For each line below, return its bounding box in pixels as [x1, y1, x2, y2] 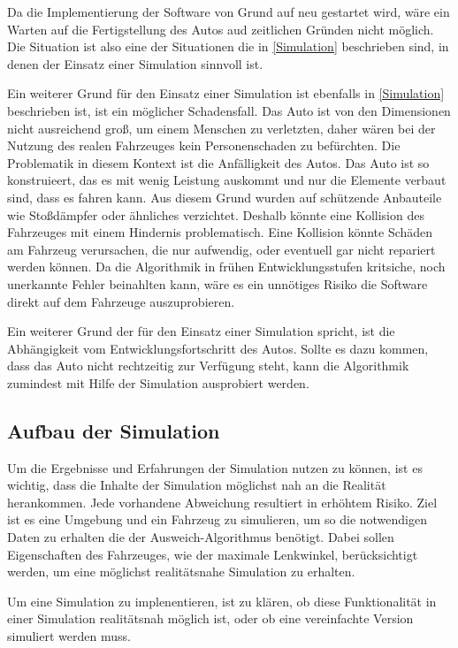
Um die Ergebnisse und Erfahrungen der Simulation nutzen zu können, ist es [7, 458, 423, 476]
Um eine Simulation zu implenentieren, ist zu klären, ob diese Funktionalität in [7, 591, 437, 610]
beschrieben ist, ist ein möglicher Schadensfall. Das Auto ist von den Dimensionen [7, 101, 451, 119]
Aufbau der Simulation [7, 416, 220, 444]
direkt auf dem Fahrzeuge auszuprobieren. [7, 292, 235, 310]
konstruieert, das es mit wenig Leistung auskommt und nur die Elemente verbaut [7, 171, 447, 189]
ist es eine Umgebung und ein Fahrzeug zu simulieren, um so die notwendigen [7, 510, 428, 529]
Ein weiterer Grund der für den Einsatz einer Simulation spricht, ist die [7, 322, 395, 340]
